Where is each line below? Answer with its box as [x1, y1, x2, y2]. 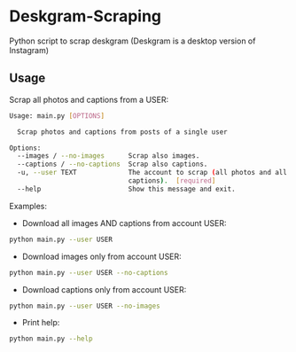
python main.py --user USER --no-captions [9, 268, 168, 277]
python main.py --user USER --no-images [9, 301, 161, 310]
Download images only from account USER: [21, 251, 182, 262]
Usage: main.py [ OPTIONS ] [9, 111, 105, 121]
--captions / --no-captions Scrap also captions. [17, 160, 208, 169]
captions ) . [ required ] [128, 176, 216, 185]
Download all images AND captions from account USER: [21, 217, 228, 228]
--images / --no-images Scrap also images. [17, 152, 200, 160]
